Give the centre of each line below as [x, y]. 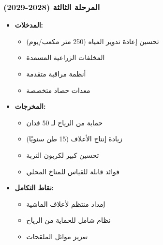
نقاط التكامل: [34, 188]
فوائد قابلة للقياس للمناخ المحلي [73, 171]
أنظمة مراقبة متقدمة [56, 74]
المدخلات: [29, 25]
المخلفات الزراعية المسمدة [66, 57]
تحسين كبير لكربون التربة [63, 155]
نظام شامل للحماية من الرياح [68, 220]
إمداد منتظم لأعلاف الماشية [66, 204]
